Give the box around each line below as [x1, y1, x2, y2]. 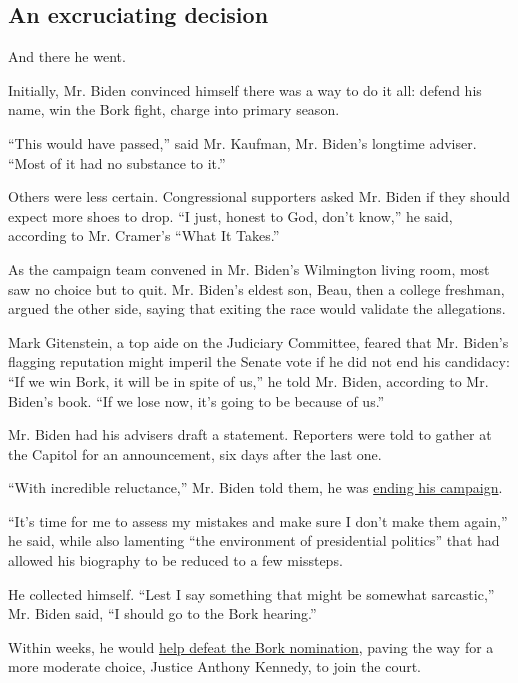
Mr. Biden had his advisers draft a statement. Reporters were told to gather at [8, 424, 492, 445]
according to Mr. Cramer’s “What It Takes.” [8, 225, 280, 246]
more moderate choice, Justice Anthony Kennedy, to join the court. [8, 656, 421, 677]
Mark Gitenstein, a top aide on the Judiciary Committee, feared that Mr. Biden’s [8, 331, 509, 352]
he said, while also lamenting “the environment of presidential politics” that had [8, 530, 500, 551]
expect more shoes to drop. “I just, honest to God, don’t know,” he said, [8, 205, 453, 226]
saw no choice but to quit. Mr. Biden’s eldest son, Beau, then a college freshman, [8, 278, 505, 299]
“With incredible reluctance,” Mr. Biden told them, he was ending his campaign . [8, 477, 503, 498]
